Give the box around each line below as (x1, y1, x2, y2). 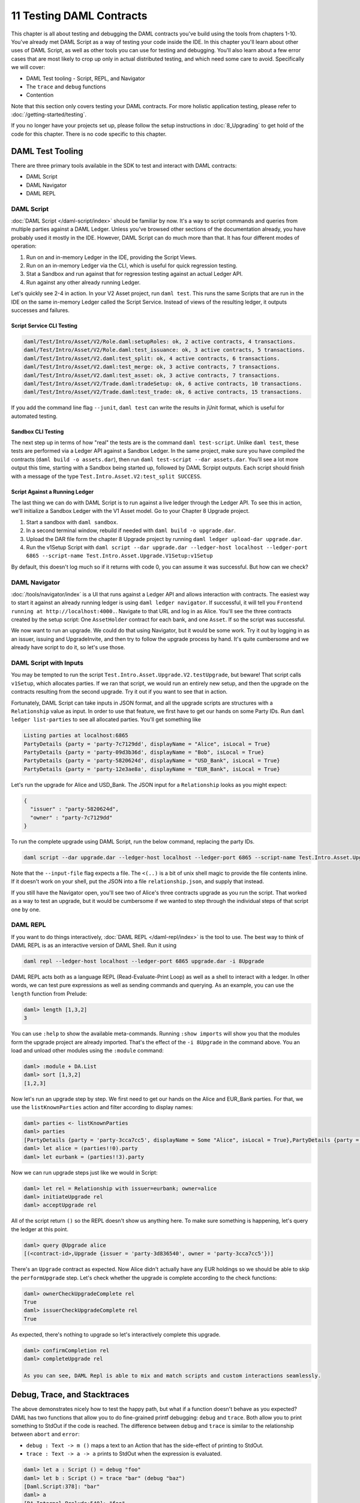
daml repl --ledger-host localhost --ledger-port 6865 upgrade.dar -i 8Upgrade (23, 958, 265, 965)
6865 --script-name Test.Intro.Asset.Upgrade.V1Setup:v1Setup (26, 553, 213, 559)
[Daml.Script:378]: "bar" (23, 1483, 100, 1490)
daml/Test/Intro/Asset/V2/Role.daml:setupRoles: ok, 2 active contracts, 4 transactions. (23, 338, 296, 345)
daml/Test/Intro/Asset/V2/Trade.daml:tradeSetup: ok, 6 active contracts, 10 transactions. (23, 380, 302, 387)
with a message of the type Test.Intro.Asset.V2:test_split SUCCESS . (11, 473, 202, 480)
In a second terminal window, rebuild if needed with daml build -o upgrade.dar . (26, 527, 236, 534)
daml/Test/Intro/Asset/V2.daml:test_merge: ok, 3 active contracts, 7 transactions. (23, 364, 280, 370)
